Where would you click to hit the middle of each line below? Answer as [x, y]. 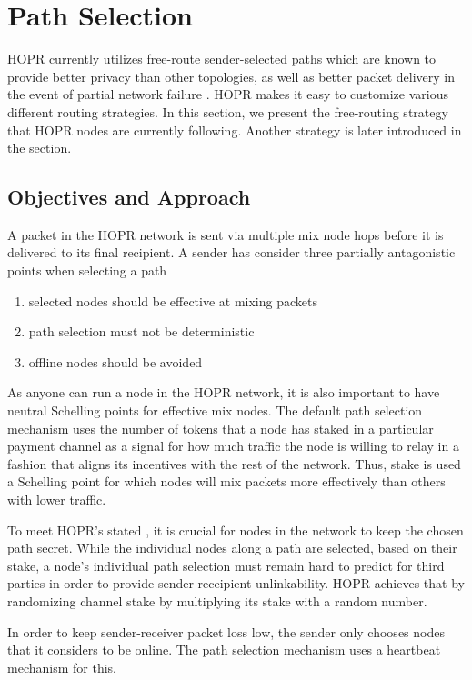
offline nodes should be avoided [115, 361]
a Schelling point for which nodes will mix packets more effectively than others [226, 481]
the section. [40, 148]
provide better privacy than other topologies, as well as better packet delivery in [231, 76]
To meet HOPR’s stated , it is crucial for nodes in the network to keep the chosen [236, 530]
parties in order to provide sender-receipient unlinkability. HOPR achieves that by [236, 583]
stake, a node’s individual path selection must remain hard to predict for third [226, 565]
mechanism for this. [62, 667]
